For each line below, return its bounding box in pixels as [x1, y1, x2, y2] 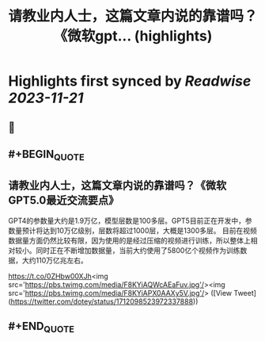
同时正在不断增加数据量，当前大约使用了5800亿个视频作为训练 [35, 245, 240, 255]
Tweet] [233, 288, 257, 297]
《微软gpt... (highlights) [53, 27, 213, 45]
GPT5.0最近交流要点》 [8, 193, 119, 207]
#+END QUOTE [8, 320, 75, 335]
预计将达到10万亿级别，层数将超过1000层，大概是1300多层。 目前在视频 [21, 225, 257, 235]
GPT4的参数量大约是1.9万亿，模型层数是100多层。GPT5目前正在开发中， [8, 216, 245, 225]
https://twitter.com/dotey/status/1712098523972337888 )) [10, 297, 199, 306]
